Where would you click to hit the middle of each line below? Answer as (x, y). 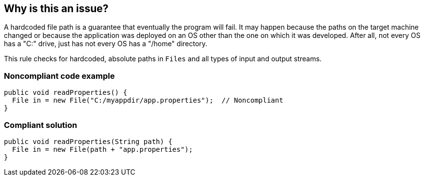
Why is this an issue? (56, 9)
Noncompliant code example (59, 76)
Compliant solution (41, 125)
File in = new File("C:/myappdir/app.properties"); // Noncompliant (148, 100)
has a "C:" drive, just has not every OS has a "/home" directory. (106, 44)
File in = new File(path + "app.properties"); (102, 149)
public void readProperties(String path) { (88, 141)
